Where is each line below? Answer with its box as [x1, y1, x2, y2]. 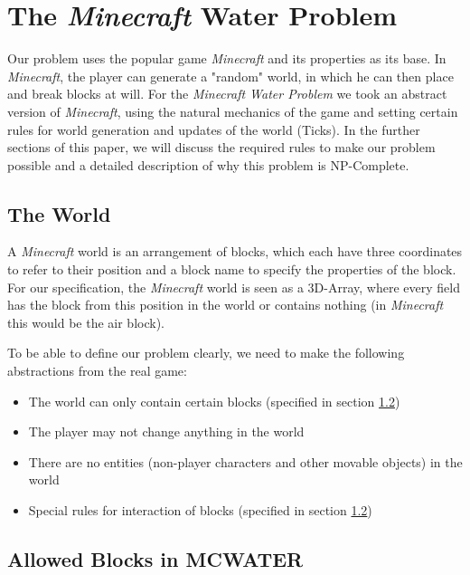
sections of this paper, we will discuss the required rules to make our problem [7, 138, 436, 157]
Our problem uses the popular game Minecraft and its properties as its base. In [7, 49, 446, 68]
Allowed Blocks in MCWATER [7, 545, 304, 572]
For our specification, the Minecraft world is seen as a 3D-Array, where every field [7, 277, 460, 296]
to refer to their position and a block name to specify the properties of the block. [7, 260, 456, 279]
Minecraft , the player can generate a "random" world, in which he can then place [7, 66, 454, 85]
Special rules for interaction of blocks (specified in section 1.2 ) [28, 501, 372, 520]
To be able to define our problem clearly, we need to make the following [7, 343, 405, 362]
